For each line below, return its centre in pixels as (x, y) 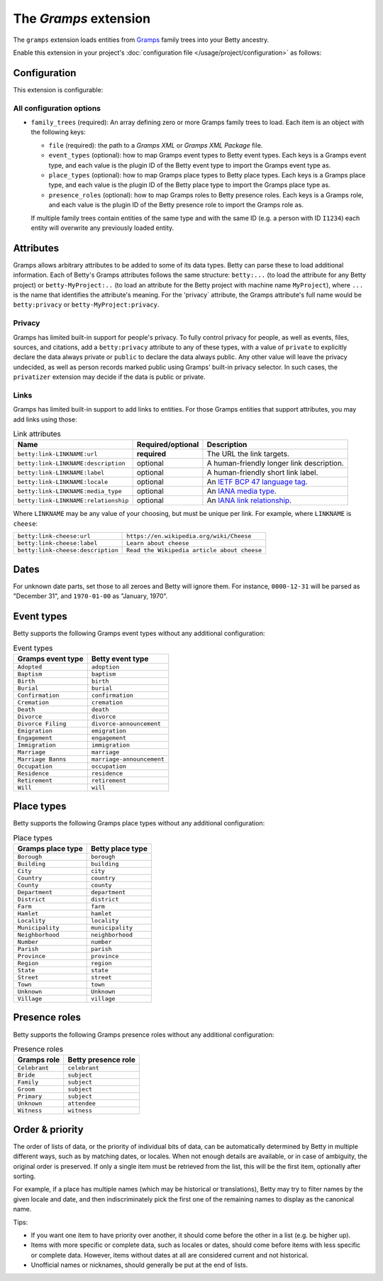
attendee (82, 1104)
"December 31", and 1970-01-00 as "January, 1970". (90, 596)
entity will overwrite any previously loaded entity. (102, 228)
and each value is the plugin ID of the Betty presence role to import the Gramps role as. (176, 205)
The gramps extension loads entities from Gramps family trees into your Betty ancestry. (141, 40)
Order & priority (49, 1129)
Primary (30, 1096)
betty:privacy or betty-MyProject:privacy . (86, 304)
